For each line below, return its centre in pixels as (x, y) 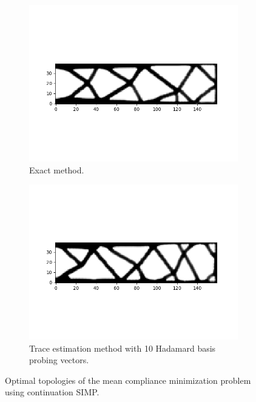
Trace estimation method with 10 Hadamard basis (123, 348)
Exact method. (57, 169)
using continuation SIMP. (52, 392)
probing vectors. (59, 360)
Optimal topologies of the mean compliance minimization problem (128, 380)
